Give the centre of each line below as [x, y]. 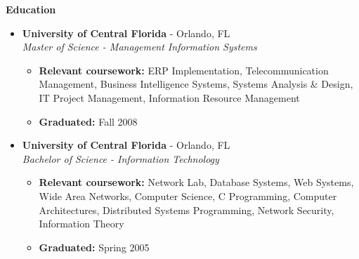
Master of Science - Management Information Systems [139, 47]
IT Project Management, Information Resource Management [169, 97]
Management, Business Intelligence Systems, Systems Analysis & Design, [196, 84]
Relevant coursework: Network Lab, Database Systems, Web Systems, [196, 182]
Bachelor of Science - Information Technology [120, 158]
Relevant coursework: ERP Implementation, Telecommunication [184, 70]
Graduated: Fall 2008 [88, 121]
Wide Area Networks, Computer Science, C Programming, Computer [188, 195]
